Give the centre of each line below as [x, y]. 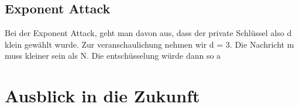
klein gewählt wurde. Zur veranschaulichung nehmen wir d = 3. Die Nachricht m [149, 44]
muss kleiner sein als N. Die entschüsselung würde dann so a [113, 56]
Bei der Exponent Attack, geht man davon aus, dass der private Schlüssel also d [148, 33]
